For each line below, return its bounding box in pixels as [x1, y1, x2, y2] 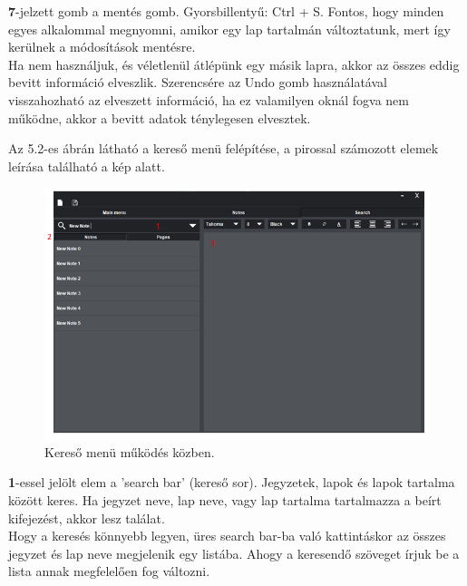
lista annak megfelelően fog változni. [8, 562, 210, 581]
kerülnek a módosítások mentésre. [8, 37, 196, 56]
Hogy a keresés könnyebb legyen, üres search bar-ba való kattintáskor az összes [8, 526, 446, 545]
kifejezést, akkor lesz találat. [8, 508, 165, 527]
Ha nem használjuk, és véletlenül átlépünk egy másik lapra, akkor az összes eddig [8, 54, 460, 73]
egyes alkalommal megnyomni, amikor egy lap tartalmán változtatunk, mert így [8, 19, 451, 38]
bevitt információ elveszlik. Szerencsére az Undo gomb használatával [8, 73, 387, 92]
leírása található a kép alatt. [8, 156, 165, 175]
